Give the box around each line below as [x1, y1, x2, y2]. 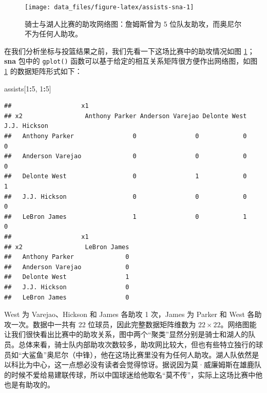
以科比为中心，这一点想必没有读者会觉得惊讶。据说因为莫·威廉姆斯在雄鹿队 [4, 359, 261, 370]
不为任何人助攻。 [25, 28, 82, 39]
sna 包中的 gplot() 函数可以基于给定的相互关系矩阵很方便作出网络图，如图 [4, 55, 258, 66]
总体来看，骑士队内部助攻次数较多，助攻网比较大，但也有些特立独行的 [18, 339, 256, 349]
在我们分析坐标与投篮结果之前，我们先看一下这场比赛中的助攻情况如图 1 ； [4, 45, 255, 56]
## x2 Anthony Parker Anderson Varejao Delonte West [4, 112, 247, 120]
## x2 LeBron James [4, 243, 129, 251]
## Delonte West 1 [4, 273, 129, 281]
